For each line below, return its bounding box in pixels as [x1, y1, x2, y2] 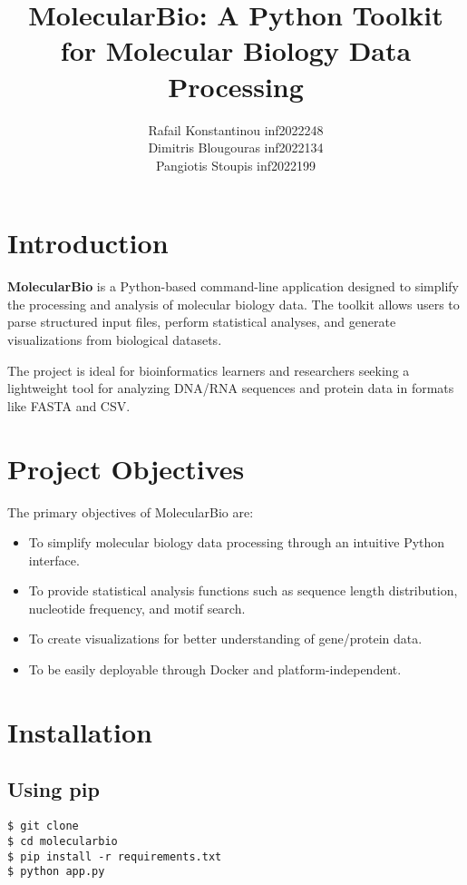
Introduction [7, 224, 169, 261]
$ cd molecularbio [7, 834, 118, 848]
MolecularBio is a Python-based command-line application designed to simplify [7, 277, 459, 296]
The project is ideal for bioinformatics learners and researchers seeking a [7, 360, 410, 379]
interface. [28, 550, 80, 569]
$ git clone [7, 820, 79, 833]
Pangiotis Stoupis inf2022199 [155, 155, 316, 174]
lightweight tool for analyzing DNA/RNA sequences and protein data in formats [7, 379, 454, 398]
